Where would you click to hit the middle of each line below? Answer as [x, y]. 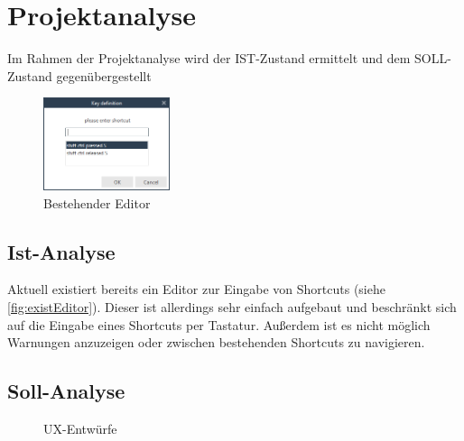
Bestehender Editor [97, 202]
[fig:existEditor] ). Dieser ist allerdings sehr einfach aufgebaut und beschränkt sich [232, 306]
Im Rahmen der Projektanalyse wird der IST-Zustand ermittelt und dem [209, 58]
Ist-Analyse [61, 251]
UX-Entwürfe [80, 428]
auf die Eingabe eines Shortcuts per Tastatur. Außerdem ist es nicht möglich [219, 324]
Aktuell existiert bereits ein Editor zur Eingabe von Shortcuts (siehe [196, 289]
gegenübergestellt [104, 75]
